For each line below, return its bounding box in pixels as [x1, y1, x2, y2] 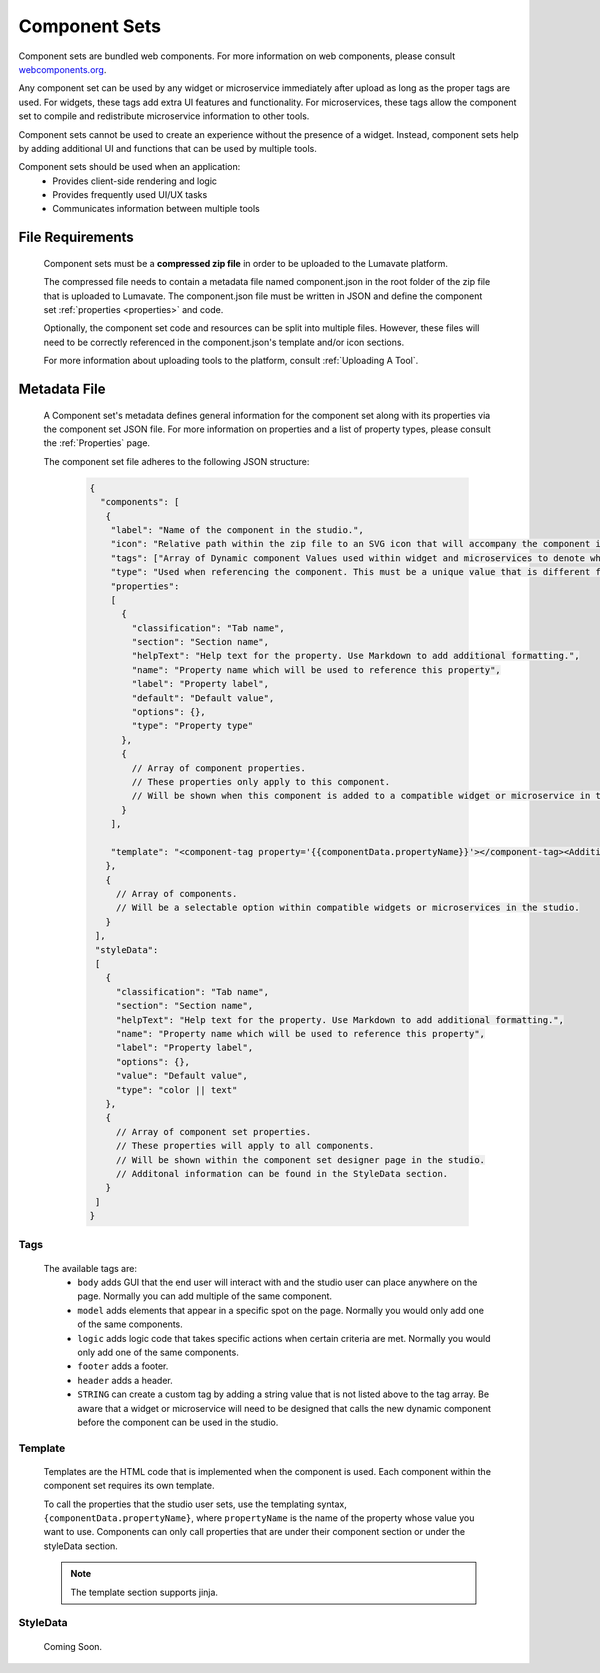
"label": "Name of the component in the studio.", [110, 524, 364, 535]
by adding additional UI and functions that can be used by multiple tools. [18, 142, 317, 154]
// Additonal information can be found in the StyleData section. [115, 1168, 449, 1179]
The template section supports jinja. [70, 1586, 219, 1598]
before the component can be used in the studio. [77, 1416, 279, 1428]
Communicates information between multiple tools [52, 203, 260, 215]
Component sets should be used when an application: [18, 161, 241, 173]
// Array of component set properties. [115, 1126, 312, 1137]
